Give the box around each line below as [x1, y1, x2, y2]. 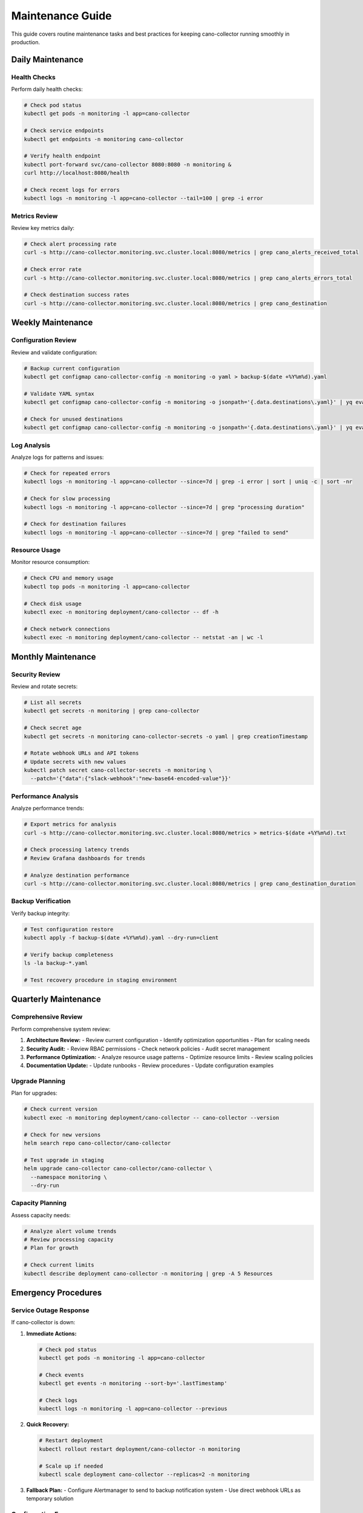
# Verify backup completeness [24, 951, 114, 958]
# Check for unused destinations [24, 415, 123, 422]
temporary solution [26, 1495, 74, 1502]
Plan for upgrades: [11, 1089, 57, 1097]
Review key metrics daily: [11, 225, 75, 232]
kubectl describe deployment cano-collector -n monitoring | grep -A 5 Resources [24, 1270, 273, 1277]
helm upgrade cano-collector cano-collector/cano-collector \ [24, 1165, 212, 1172]
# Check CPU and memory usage [24, 575, 114, 582]
